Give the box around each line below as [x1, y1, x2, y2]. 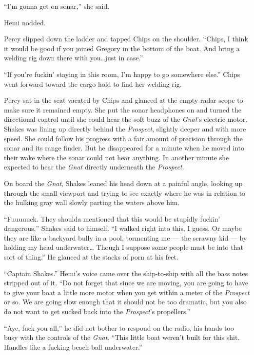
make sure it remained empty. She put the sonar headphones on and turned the [4, 104, 241, 114]
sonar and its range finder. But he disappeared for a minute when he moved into [4, 143, 244, 153]
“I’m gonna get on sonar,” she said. [4, 1, 110, 11]
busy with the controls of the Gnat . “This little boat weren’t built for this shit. [4, 332, 240, 342]
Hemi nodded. [4, 17, 46, 27]
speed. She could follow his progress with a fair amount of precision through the [4, 133, 243, 143]
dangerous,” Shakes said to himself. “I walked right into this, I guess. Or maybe [4, 223, 242, 233]
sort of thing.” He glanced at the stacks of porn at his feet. [4, 252, 178, 262]
